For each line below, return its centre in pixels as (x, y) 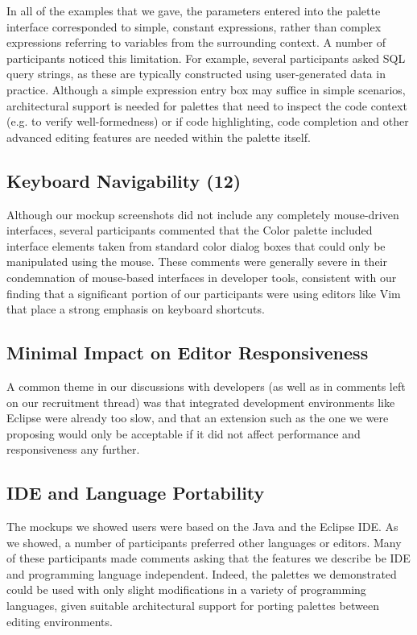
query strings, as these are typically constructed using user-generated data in (196, 74)
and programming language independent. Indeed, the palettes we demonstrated (202, 573)
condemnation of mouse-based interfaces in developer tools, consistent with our (202, 277)
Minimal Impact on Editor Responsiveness (188, 353)
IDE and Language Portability (136, 493)
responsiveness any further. (73, 449)
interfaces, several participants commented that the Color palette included (190, 230)
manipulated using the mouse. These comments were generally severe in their (197, 261)
